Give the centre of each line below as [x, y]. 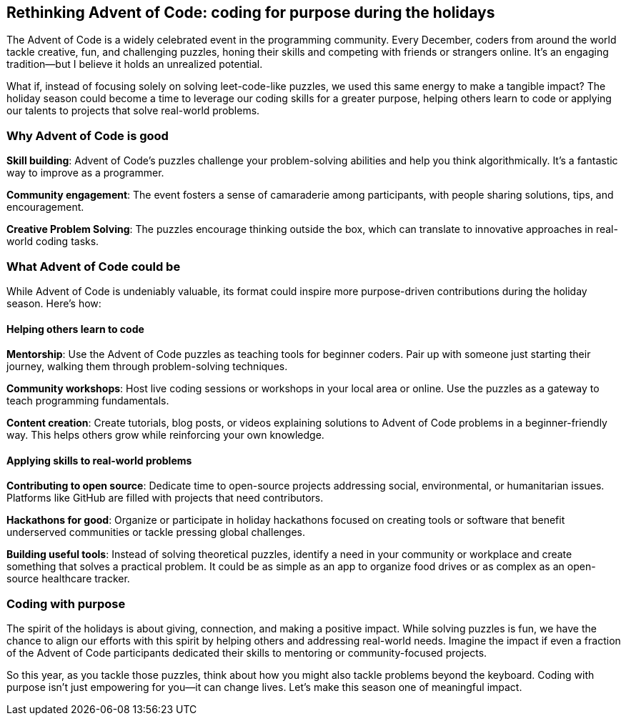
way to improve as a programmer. [85, 173]
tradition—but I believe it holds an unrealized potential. [135, 64]
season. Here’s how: [54, 303]
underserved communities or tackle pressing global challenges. [156, 532]
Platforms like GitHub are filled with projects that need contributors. [165, 498]
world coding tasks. [53, 242]
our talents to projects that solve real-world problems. [133, 111]
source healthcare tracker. [68, 579]
